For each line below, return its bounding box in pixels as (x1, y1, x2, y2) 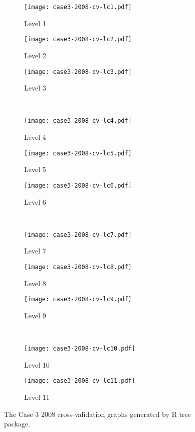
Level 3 (24, 82, 46, 93)
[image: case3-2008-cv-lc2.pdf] (24, 36, 132, 43)
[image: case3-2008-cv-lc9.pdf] (24, 296, 132, 303)
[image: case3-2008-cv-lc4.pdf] (24, 117, 132, 125)
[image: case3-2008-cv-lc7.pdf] (24, 231, 132, 238)
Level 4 (24, 132, 46, 142)
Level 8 (24, 278, 46, 288)
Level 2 (24, 50, 46, 60)
